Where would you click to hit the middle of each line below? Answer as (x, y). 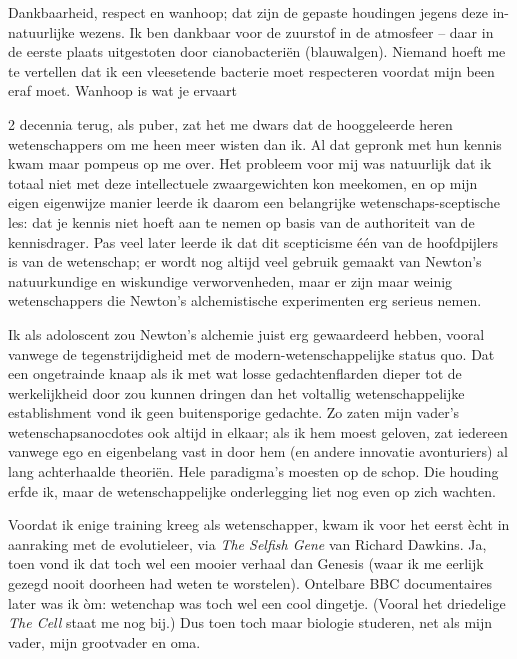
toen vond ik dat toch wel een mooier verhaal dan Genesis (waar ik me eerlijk (246, 563)
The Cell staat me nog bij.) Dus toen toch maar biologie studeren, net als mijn (250, 622)
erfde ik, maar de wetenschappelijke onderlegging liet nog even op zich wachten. (252, 490)
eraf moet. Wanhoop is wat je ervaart (122, 90)
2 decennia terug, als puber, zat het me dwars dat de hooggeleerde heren (230, 123)
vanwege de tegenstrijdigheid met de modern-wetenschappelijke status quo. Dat (251, 353)
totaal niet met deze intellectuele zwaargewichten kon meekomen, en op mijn (243, 182)
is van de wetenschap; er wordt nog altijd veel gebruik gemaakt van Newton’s (245, 261)
